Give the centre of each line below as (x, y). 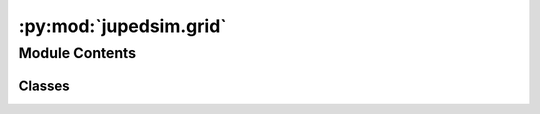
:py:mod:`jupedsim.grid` (122, 26)
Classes (44, 85)
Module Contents (77, 53)
